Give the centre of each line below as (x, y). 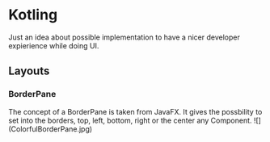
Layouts (29, 71)
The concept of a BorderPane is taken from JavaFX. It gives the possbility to (135, 111)
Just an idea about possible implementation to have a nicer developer (124, 37)
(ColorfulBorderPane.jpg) (51, 129)
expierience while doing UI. (54, 45)
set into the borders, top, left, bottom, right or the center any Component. (130, 120)
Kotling (33, 15)
